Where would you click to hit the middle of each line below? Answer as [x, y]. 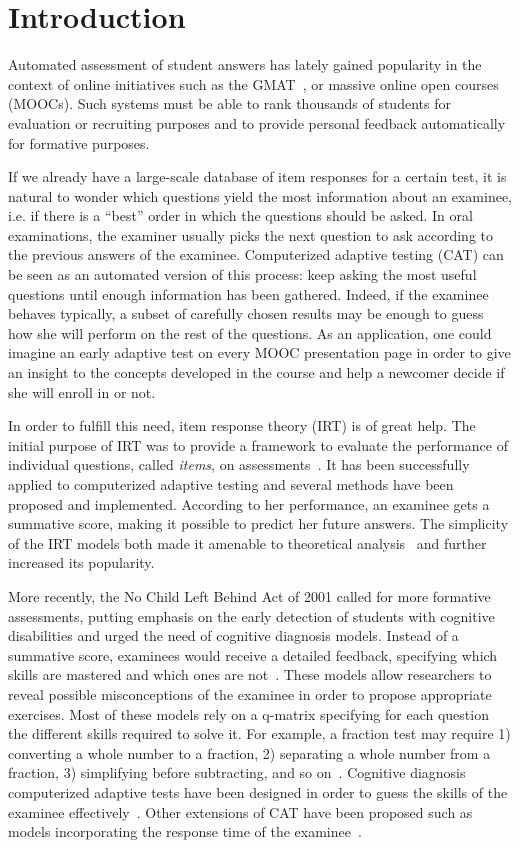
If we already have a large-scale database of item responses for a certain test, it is [257, 176]
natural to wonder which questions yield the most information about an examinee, [260, 195]
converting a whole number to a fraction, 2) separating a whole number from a [249, 752]
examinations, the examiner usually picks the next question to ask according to [251, 234]
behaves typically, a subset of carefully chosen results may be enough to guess [246, 313]
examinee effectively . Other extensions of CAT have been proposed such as [240, 811]
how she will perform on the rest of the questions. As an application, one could [250, 332]
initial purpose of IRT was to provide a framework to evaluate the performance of [258, 444]
